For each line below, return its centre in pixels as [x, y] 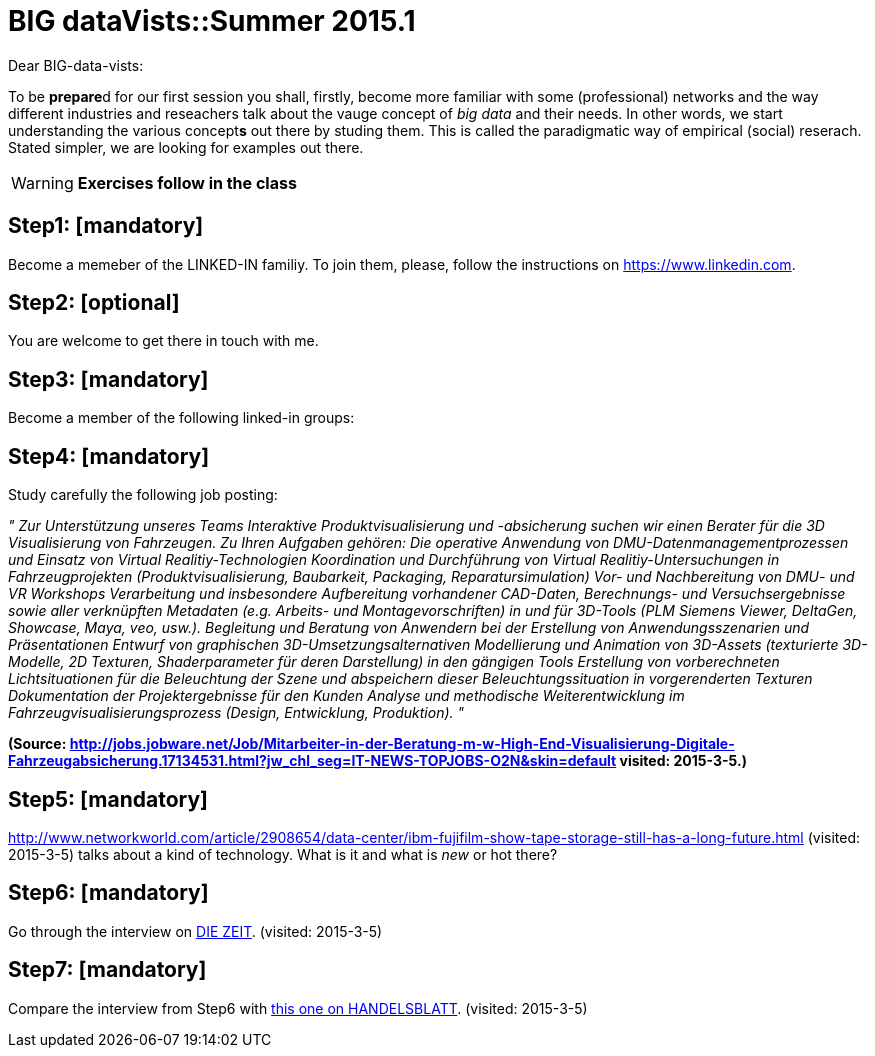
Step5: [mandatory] [108, 799]
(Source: [37, 744]
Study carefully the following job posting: [143, 495]
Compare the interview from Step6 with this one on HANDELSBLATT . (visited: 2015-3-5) [298, 1008]
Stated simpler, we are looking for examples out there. [186, 147]
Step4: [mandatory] [109, 456]
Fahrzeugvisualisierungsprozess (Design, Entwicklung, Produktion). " [236, 713]
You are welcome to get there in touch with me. [163, 341]
